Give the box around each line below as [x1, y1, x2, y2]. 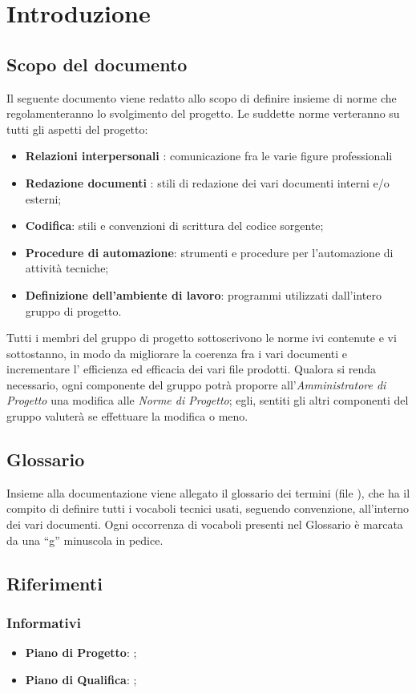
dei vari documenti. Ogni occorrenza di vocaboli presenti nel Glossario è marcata [6, 516, 403, 533]
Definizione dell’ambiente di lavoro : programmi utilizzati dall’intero [25, 286, 382, 303]
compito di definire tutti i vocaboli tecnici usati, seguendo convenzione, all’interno [6, 500, 409, 517]
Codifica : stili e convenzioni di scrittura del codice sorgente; [25, 217, 324, 234]
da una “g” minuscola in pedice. [6, 531, 164, 548]
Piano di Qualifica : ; [25, 671, 137, 687]
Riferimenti [6, 570, 103, 595]
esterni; [25, 190, 62, 207]
